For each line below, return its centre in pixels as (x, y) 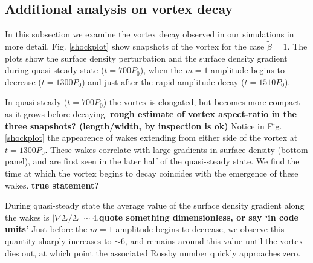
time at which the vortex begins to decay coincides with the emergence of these (152, 173)
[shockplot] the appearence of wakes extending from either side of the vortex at (151, 138)
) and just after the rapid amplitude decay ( (163, 81)
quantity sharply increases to (58, 240)
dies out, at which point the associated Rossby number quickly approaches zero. (153, 252)
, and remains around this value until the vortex (214, 240)
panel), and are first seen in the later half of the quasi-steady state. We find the (152, 161)
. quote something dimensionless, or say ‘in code (198, 217)
